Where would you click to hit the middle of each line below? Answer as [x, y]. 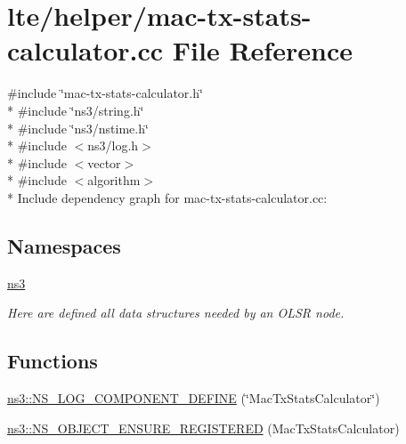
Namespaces [64, 245]
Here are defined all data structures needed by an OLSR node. [176, 313]
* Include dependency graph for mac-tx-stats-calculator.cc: [167, 197]
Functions [53, 361]
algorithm [114, 180]
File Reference [262, 50]
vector [104, 162]
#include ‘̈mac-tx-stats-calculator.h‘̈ [105, 93]
